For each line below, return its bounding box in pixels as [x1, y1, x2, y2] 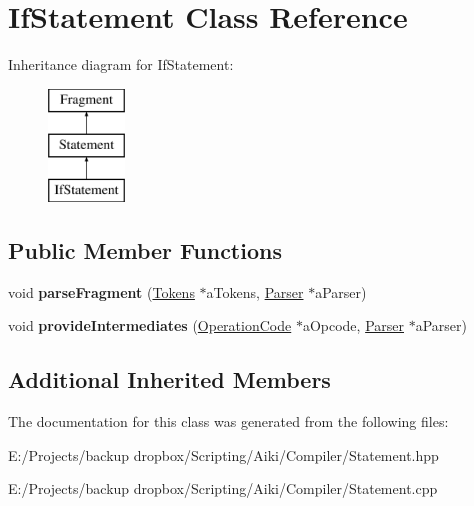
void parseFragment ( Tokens [8, 281, 195, 302]
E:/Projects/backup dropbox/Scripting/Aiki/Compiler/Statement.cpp [8, 478, 438, 499]
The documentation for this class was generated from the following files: [8, 411, 449, 432]
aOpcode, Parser [302, 315, 404, 336]
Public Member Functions [8, 235, 282, 266]
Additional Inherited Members [8, 364, 331, 395]
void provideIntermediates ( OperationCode [8, 315, 292, 336]
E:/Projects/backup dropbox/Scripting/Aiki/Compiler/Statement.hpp [8, 444, 439, 465]
